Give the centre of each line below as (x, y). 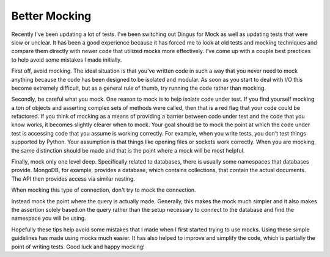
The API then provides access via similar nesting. (73, 179)
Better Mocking (51, 16)
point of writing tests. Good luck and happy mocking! (78, 247)
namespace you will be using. (49, 218)
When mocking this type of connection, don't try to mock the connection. (104, 190)
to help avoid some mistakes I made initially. (67, 60)
